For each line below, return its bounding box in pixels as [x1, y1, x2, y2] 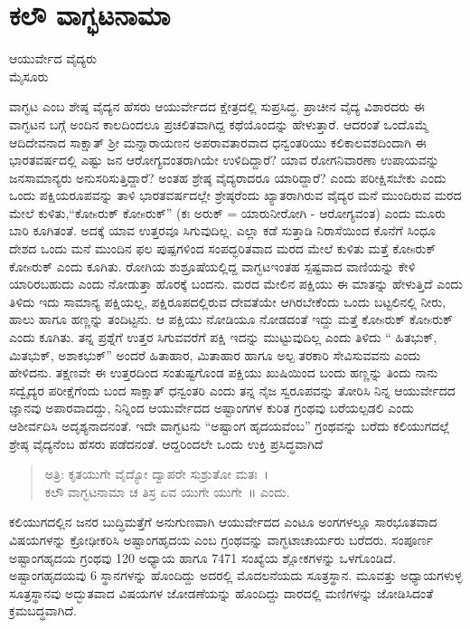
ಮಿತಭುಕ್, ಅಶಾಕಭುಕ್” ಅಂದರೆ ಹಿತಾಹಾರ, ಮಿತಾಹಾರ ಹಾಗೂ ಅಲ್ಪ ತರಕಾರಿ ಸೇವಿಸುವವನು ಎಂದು [9, 345, 421, 364]
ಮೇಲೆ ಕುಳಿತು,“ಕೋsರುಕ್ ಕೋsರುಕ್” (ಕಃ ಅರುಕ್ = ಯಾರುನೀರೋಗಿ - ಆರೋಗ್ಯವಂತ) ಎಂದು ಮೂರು [9, 203, 446, 222]
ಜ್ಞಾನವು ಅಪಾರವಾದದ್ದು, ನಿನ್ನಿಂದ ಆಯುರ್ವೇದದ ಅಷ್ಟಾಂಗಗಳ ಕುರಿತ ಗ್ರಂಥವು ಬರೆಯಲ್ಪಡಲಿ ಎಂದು [9, 398, 414, 417]
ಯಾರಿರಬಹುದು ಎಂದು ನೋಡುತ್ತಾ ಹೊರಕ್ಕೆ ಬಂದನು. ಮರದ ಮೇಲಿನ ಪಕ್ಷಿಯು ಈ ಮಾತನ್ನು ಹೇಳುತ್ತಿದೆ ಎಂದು [9, 274, 463, 293]
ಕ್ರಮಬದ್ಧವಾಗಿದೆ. [9, 601, 77, 620]
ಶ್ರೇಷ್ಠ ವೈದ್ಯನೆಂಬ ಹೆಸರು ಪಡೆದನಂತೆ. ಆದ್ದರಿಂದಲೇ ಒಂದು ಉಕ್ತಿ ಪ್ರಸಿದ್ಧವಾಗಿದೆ [9, 434, 324, 453]
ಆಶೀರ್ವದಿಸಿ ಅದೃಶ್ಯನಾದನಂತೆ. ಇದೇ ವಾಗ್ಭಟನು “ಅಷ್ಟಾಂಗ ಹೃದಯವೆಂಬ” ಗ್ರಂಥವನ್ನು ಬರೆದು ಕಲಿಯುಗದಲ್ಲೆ [9, 416, 450, 434]
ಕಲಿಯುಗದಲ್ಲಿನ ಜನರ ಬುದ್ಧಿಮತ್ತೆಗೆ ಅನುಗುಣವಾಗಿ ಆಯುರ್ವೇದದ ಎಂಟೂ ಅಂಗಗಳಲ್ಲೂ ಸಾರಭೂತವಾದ [9, 512, 437, 531]
